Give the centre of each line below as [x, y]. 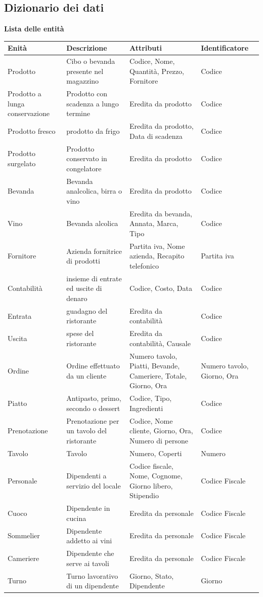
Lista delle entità [34, 29]
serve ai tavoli [88, 563]
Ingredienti [146, 408]
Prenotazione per [93, 420]
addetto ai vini [89, 540]
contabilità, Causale [160, 343]
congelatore [84, 168]
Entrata [20, 315]
